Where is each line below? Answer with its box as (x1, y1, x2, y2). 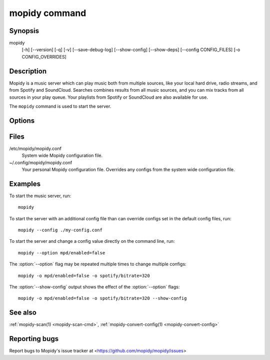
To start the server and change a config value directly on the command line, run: (9, 238, 175, 244)
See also (9, 308, 37, 317)
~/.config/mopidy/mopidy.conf (9, 159, 72, 165)
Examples (9, 179, 41, 188)
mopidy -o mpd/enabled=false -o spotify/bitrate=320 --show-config (18, 295, 187, 301)
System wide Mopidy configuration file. (21, 153, 102, 159)
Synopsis (9, 27, 39, 35)
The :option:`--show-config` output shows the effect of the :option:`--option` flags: (9, 284, 180, 290)
